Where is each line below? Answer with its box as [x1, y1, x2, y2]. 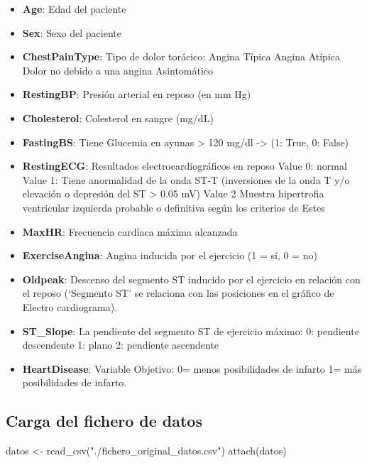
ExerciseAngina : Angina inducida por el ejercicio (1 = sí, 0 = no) [22, 248, 317, 263]
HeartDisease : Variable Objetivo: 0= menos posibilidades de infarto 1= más [22, 361, 362, 376]
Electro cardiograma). [22, 299, 118, 314]
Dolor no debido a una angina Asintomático [22, 62, 214, 77]
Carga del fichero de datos [6, 410, 202, 432]
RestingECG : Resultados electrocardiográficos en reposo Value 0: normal [22, 158, 347, 173]
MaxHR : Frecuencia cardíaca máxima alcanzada [22, 224, 238, 239]
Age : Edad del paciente [22, 1, 126, 16]
